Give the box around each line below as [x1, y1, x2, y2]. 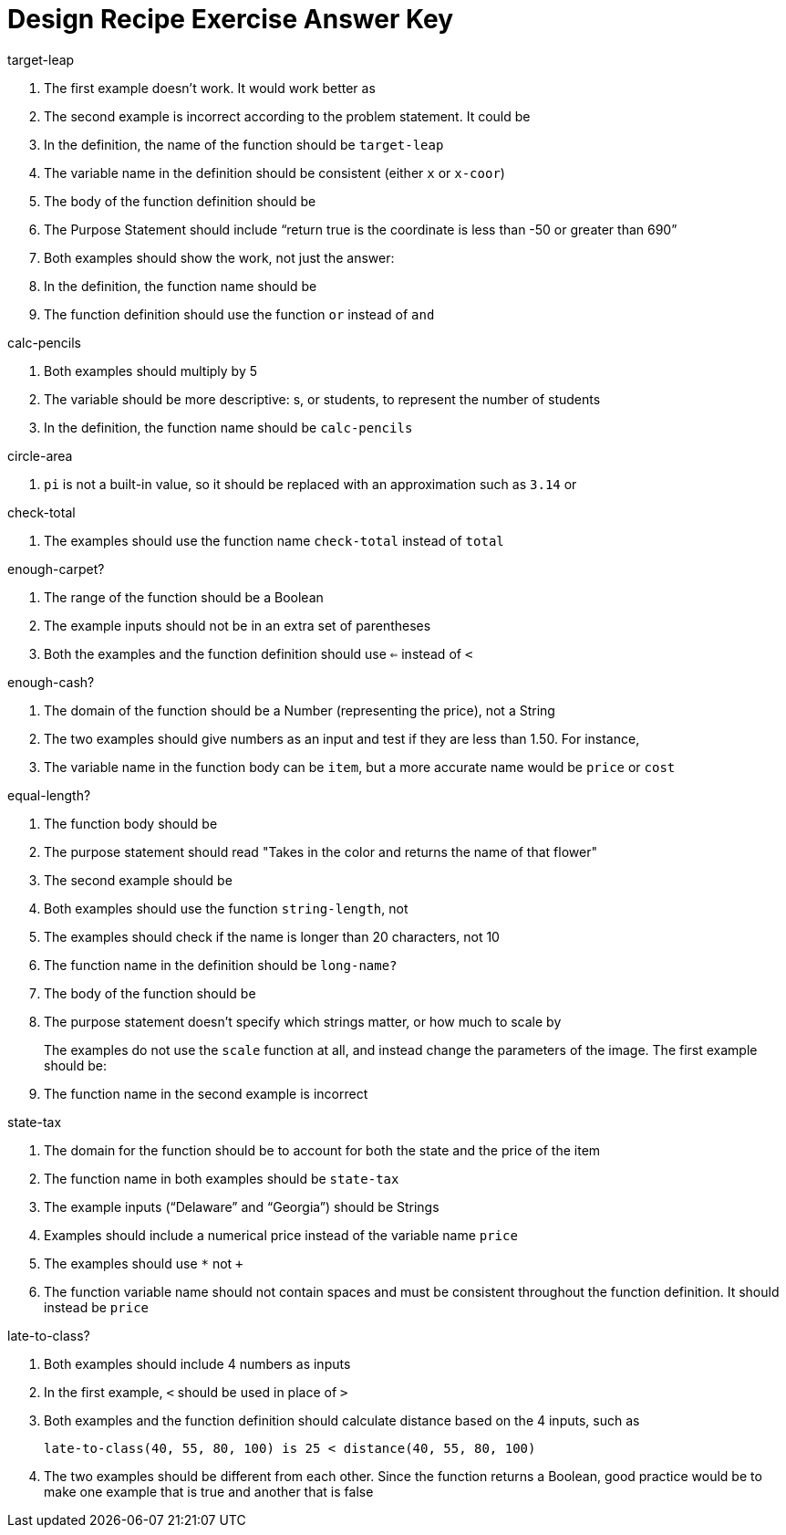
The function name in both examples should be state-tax [44, 1170, 399, 1186]
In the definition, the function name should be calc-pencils [44, 419, 413, 435]
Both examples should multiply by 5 [44, 362, 258, 379]
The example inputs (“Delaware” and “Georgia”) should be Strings [44, 1198, 440, 1215]
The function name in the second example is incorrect [44, 1085, 368, 1102]
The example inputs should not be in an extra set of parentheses [44, 617, 431, 633]
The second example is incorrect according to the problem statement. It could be [44, 108, 531, 124]
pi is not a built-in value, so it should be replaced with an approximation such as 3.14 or [44, 475, 577, 492]
